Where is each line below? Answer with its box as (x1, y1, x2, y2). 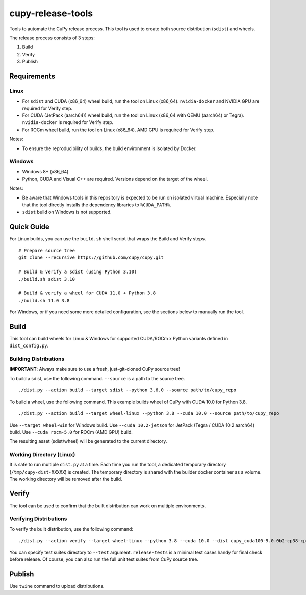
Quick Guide (9, 222, 49, 231)
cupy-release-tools (9, 8, 93, 19)
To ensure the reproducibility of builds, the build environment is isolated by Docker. (22, 145, 197, 152)
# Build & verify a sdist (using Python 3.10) (18, 269, 137, 275)
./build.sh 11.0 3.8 (18, 297, 70, 303)
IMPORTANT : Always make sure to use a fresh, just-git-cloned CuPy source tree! (9, 366, 181, 372)
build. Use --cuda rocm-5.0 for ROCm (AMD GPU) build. (9, 429, 133, 435)
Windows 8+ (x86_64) (22, 168, 69, 175)
